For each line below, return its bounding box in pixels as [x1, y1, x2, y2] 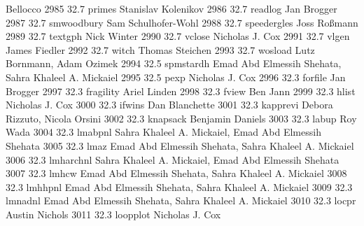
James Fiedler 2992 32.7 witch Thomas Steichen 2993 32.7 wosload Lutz [6, 42, 315, 57]
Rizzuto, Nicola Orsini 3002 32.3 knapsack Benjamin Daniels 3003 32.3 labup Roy [6, 111, 357, 125]
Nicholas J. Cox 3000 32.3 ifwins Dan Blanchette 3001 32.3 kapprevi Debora [6, 97, 333, 112]
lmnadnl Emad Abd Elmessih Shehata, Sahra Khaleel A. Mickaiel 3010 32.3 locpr [6, 193, 356, 208]
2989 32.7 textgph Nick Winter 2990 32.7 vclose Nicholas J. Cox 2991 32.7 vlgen [6, 29, 350, 43]
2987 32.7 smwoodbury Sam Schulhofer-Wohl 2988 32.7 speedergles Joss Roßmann [6, 15, 358, 29]
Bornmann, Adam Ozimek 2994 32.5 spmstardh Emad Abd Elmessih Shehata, [6, 56, 342, 71]
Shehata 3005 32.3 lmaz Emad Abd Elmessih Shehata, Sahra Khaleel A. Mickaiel [6, 138, 354, 153]
